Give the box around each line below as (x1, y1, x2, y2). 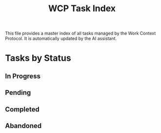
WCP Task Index (48, 3, 116, 14)
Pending (5, 89, 31, 97)
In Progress (5, 72, 40, 80)
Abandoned (5, 121, 42, 130)
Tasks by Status (5, 53, 72, 64)
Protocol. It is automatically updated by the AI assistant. (5, 36, 117, 41)
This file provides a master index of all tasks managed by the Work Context (5, 30, 156, 37)
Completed (5, 105, 40, 114)
